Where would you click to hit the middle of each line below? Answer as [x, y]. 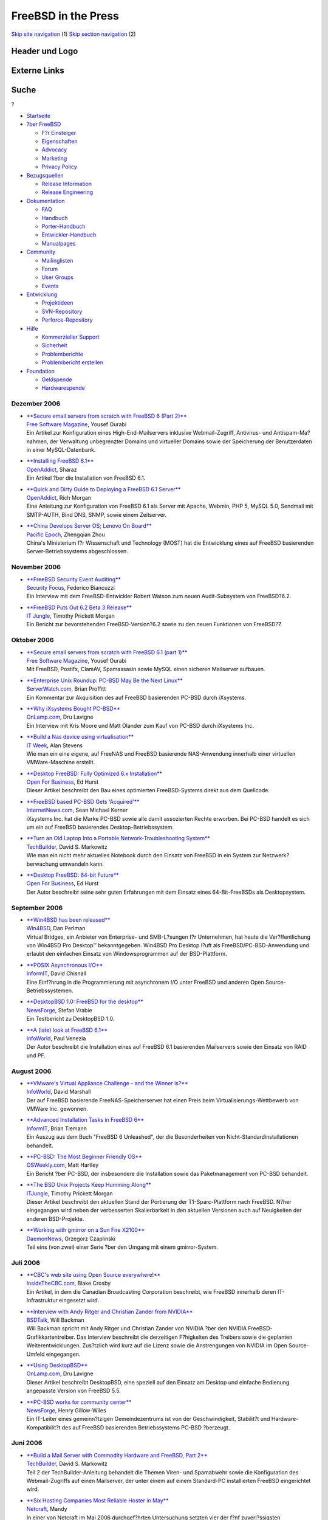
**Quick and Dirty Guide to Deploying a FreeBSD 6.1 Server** [104, 489]
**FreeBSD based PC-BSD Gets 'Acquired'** [83, 801]
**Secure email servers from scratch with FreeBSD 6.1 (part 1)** [107, 652]
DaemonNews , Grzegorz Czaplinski [71, 1238]
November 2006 [36, 567]
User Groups [58, 277]
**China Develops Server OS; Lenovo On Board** [89, 526]
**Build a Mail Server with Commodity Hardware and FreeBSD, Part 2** [117, 1455]
